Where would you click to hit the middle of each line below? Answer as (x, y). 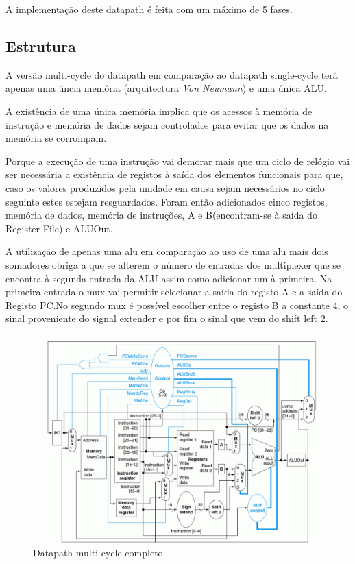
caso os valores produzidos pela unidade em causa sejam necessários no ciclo (165, 187)
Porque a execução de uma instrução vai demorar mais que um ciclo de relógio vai (178, 161)
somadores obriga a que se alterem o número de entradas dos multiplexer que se (173, 264)
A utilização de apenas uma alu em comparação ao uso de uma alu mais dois (167, 251)
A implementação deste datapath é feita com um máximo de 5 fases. (149, 9)
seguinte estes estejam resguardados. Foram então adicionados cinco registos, (167, 201)
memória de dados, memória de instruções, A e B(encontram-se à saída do (161, 215)
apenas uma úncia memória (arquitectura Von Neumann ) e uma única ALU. (166, 88)
